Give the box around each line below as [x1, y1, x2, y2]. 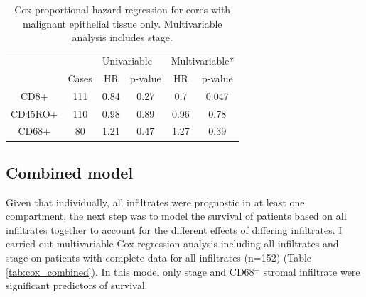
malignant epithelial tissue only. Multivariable [22, 16, 222, 30]
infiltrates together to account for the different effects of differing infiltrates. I [6, 222, 343, 237]
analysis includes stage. [72, 30, 173, 45]
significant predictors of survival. [6, 278, 148, 293]
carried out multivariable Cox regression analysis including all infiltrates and [6, 236, 339, 251]
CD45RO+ [11, 106, 58, 121]
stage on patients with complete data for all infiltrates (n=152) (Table [6, 250, 312, 265]
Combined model [6, 161, 134, 183]
